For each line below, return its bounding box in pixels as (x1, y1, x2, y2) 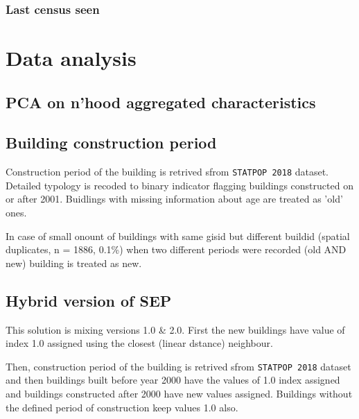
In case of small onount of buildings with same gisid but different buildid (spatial (6, 228, 350, 243)
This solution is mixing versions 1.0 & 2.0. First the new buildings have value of (6, 322, 345, 336)
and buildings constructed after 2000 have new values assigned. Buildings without (6, 386, 353, 401)
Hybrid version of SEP (6, 289, 172, 311)
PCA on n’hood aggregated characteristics (6, 91, 316, 112)
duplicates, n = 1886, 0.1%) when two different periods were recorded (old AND (6, 242, 347, 257)
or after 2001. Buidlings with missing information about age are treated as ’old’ (6, 191, 343, 206)
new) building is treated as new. (6, 255, 142, 270)
